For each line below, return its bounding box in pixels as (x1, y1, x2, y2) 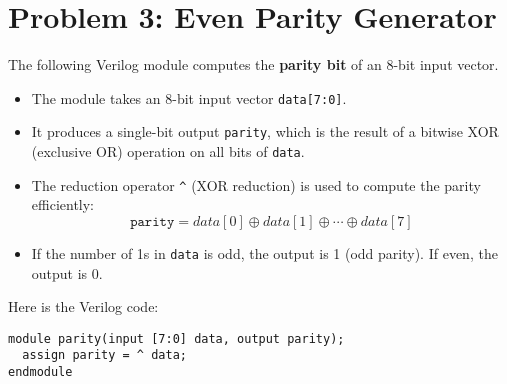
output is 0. (31, 262, 103, 283)
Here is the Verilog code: (8, 296, 159, 317)
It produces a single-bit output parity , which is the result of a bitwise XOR (31, 121, 499, 142)
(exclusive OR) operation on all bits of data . (31, 141, 305, 162)
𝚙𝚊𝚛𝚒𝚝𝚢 (130, 214, 175, 229)
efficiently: (31, 194, 95, 215)
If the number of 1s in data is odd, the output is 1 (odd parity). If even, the (31, 242, 498, 263)
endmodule (8, 365, 73, 380)
